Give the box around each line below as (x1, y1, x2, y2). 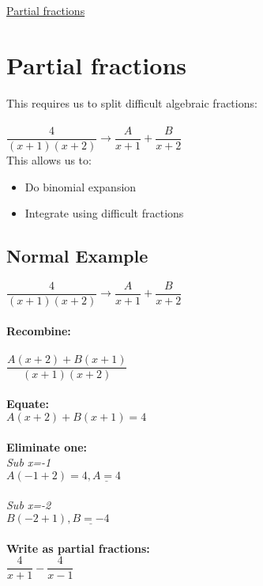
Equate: (6, 395, 49, 412)
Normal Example (6, 244, 148, 268)
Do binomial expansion (24, 178, 137, 195)
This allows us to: (6, 151, 92, 168)
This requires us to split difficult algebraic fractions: (6, 94, 257, 111)
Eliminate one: (6, 438, 88, 455)
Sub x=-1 (6, 454, 51, 471)
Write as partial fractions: (6, 539, 150, 556)
